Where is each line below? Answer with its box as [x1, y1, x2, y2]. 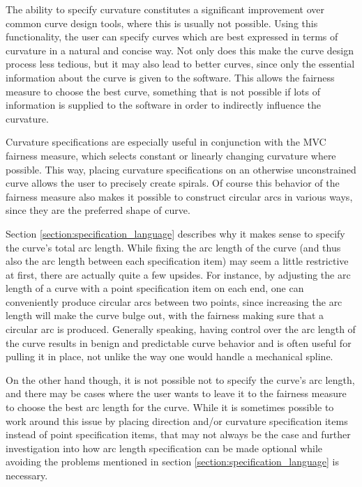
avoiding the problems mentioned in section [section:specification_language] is [6, 454, 339, 469]
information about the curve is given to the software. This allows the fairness [6, 70, 335, 84]
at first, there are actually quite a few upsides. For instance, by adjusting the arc [6, 267, 351, 281]
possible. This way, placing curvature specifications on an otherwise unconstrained [6, 162, 356, 176]
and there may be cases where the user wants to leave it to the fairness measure [6, 386, 347, 401]
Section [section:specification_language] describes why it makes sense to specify [6, 226, 345, 240]
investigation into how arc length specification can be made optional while [6, 440, 323, 455]
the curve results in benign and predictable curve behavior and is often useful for [6, 335, 352, 350]
